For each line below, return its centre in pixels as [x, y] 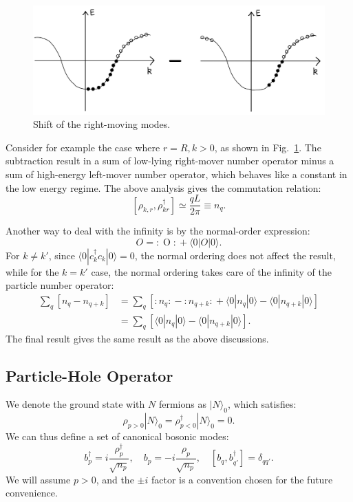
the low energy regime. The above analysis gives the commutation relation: [163, 187]
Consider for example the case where [83, 147]
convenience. [32, 493]
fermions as [182, 404]
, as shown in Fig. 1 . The [268, 147]
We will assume [38, 479]
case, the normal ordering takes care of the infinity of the [211, 271]
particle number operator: [60, 285]
